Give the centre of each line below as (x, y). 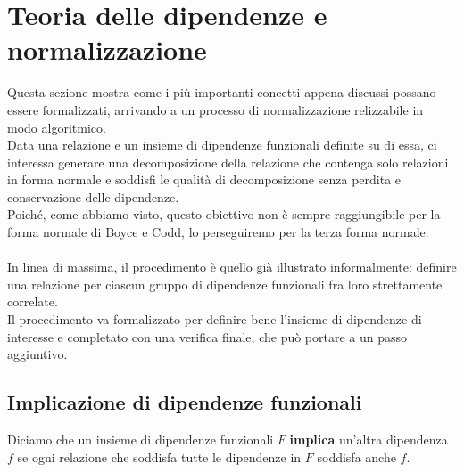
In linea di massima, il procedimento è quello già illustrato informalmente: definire (232, 267)
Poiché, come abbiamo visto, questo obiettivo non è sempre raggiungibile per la (224, 214)
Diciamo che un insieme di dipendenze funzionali (141, 439)
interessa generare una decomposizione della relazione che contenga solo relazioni (228, 162)
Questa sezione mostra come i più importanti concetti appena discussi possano (222, 92)
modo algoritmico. (57, 127)
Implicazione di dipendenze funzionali (185, 402)
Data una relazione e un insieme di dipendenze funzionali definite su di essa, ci (222, 145)
